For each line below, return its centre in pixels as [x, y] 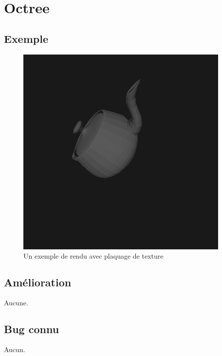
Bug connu [32, 328]
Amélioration [38, 282]
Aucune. [16, 302]
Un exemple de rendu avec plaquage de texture [93, 256]
